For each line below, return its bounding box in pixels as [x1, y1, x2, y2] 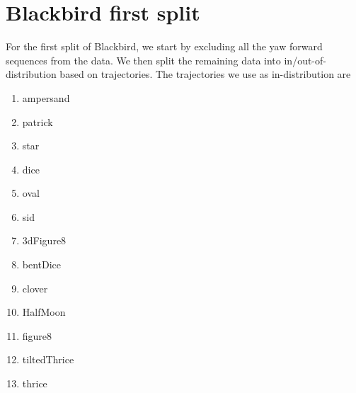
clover [22, 280, 48, 295]
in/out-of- [284, 52, 326, 67]
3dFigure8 [22, 233, 67, 248]
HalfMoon [22, 304, 66, 319]
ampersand [22, 90, 70, 105]
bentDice [22, 257, 62, 272]
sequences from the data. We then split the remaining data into [6, 52, 281, 67]
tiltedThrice [22, 352, 74, 367]
